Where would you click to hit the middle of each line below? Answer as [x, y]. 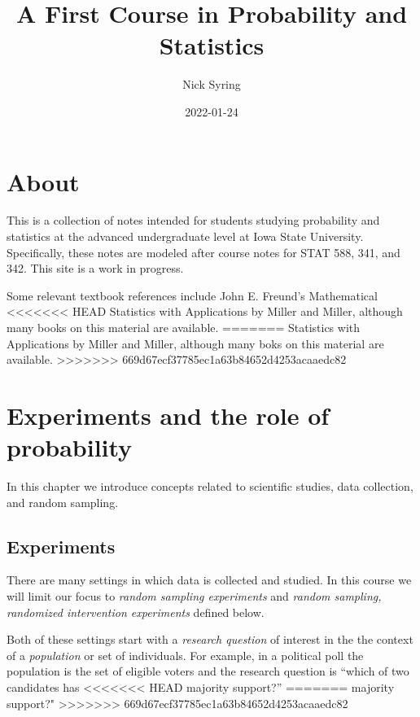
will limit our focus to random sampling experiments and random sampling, [194, 596]
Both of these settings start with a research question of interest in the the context [210, 639]
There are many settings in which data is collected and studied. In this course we [209, 580]
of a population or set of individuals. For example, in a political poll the [185, 655]
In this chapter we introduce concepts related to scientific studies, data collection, [210, 486]
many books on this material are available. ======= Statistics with [184, 327]
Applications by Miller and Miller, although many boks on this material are [195, 343]
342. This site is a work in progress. [95, 268]
